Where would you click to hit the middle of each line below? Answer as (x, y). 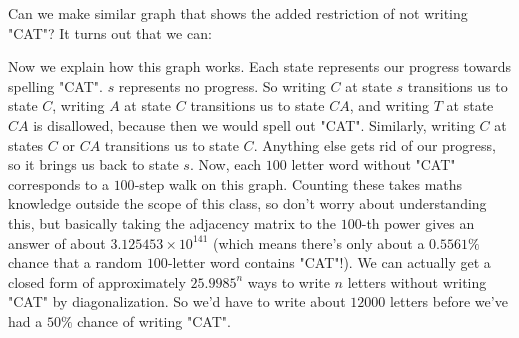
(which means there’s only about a (319, 242)
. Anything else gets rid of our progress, (374, 144)
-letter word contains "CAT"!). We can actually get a (329, 262)
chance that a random (75, 262)
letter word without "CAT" (373, 164)
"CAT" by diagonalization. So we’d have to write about (177, 301)
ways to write (288, 281)
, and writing (389, 105)
